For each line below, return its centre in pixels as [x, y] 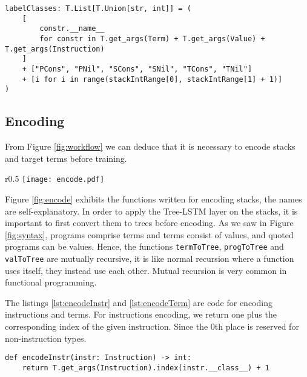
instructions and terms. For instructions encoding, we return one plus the [141, 314]
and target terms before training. [66, 158]
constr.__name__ [72, 29]
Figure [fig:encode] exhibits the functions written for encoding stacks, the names [153, 199]
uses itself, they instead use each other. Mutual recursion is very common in [146, 270]
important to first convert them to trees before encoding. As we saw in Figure [149, 223]
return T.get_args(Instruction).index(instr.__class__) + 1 [146, 368]
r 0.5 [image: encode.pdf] [55, 178]
